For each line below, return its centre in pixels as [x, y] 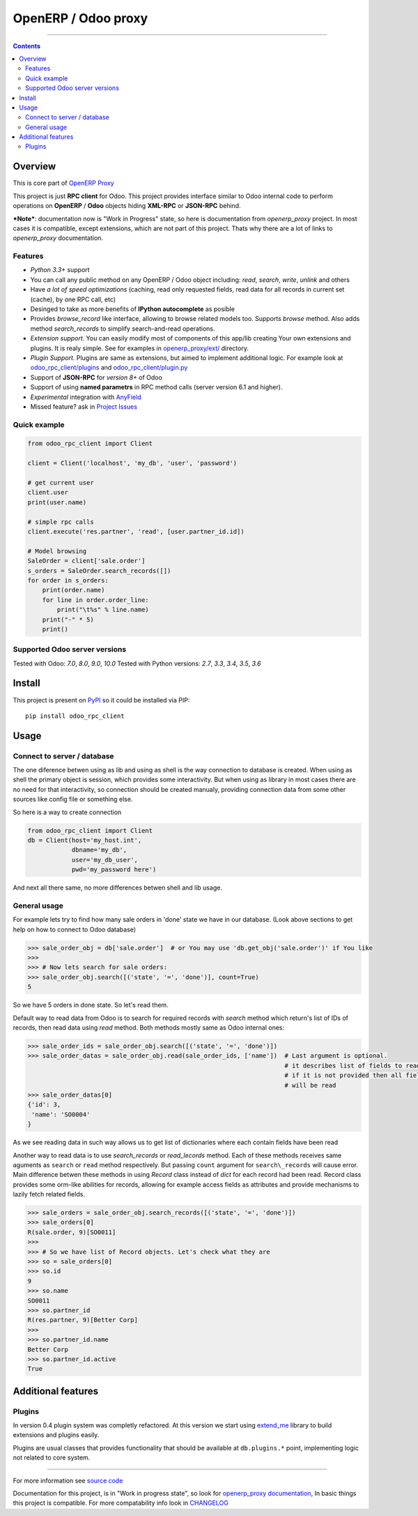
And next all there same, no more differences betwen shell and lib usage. [118, 888]
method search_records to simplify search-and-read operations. [123, 329]
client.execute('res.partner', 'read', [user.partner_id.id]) [136, 531]
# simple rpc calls [61, 522]
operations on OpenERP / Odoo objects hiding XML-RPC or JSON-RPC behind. [127, 206]
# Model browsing [57, 551]
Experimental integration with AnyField [86, 397]
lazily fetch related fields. [49, 1194]
